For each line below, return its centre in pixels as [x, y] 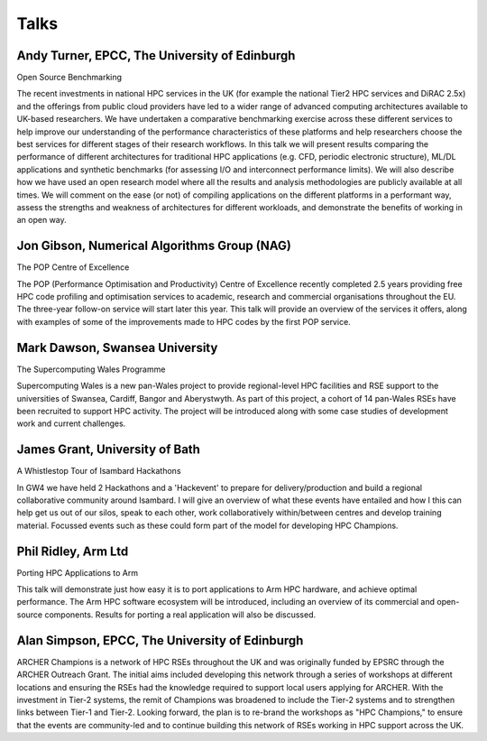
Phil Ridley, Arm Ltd [73, 551]
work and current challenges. [71, 423]
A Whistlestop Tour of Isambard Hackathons [99, 471]
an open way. [41, 220]
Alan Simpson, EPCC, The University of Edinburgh [160, 640]
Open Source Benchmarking [69, 78]
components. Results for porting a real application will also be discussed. [180, 615]
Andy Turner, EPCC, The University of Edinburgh [156, 56]
